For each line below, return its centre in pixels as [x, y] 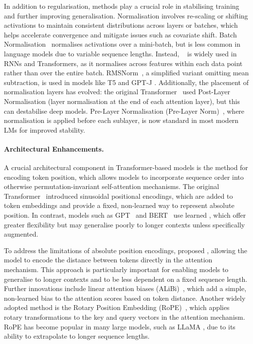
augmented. [21, 234]
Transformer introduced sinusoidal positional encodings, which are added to [118, 196]
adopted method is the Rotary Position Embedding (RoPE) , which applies [117, 307]
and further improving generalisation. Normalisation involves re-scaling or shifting [126, 15]
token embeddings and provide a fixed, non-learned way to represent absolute [119, 205]
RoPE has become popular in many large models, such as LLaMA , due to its [120, 326]
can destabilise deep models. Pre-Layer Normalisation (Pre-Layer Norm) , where [124, 111]
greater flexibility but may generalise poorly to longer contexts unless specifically [125, 224]
